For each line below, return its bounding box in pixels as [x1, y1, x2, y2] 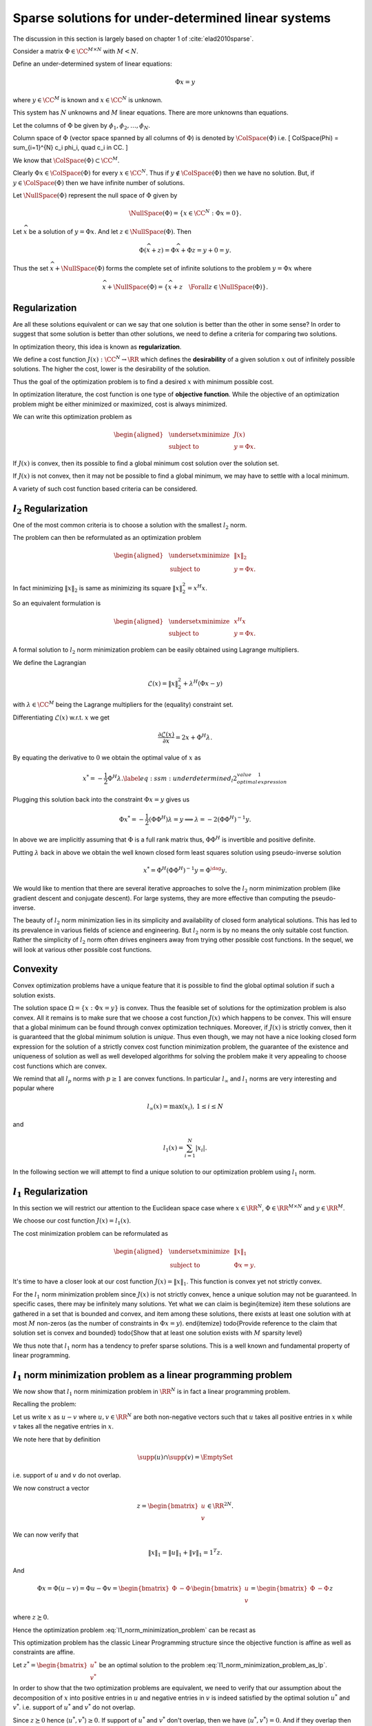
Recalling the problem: [12, 1400, 77, 1408]
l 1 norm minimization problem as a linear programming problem [12, 1369, 293, 1383]
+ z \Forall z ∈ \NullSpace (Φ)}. [172, 283, 269, 291]
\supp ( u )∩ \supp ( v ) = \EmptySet [137, 1453, 234, 1461]
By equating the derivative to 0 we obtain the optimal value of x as [12, 753, 201, 762]
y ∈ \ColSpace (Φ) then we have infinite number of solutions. [12, 178, 185, 186]
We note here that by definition [12, 1435, 101, 1443]
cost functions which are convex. [12, 1062, 107, 1070]
